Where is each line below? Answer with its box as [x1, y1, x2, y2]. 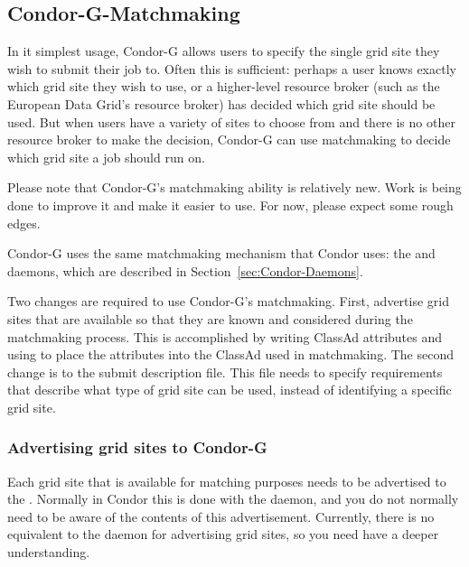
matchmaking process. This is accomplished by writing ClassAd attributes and [7, 327, 442, 346]
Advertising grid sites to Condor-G [7, 436, 267, 459]
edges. [7, 213, 41, 232]
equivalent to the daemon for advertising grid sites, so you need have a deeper [7, 525, 439, 544]
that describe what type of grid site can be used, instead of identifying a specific [7, 380, 452, 399]
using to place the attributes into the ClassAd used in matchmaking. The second [7, 345, 454, 364]
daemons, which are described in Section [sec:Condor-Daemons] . [7, 261, 363, 280]
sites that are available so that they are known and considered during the [7, 309, 413, 328]
